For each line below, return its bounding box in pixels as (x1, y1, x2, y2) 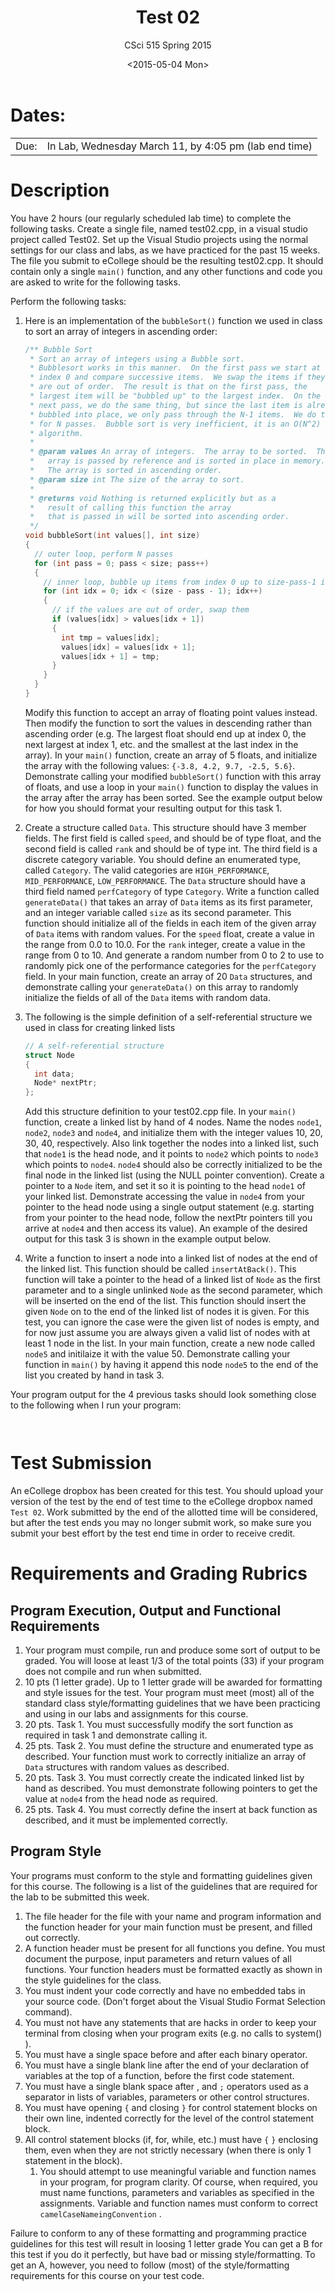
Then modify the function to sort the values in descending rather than (24, 717, 312, 729)
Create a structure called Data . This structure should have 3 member (24, 821, 307, 833)
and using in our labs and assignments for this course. (24, 1708, 249, 1720)
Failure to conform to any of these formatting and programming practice (10, 2227, 307, 2239)
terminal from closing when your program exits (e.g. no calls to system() (24, 2027, 323, 2039)
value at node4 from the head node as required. (24, 1793, 218, 1805)
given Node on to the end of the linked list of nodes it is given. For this (24, 1306, 310, 1318)
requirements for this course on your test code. (10, 2269, 205, 2281)
